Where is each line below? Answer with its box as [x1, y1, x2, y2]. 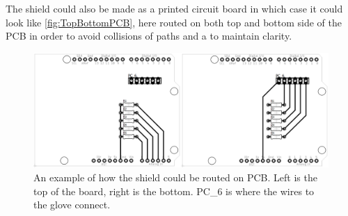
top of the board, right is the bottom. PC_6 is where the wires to [33, 183, 315, 198]
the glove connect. [33, 197, 111, 212]
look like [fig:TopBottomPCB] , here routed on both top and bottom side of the [6, 15, 342, 29]
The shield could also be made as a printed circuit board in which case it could [6, 1, 343, 15]
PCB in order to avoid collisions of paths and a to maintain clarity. [6, 28, 292, 43]
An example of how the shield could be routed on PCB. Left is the [33, 170, 317, 184]
